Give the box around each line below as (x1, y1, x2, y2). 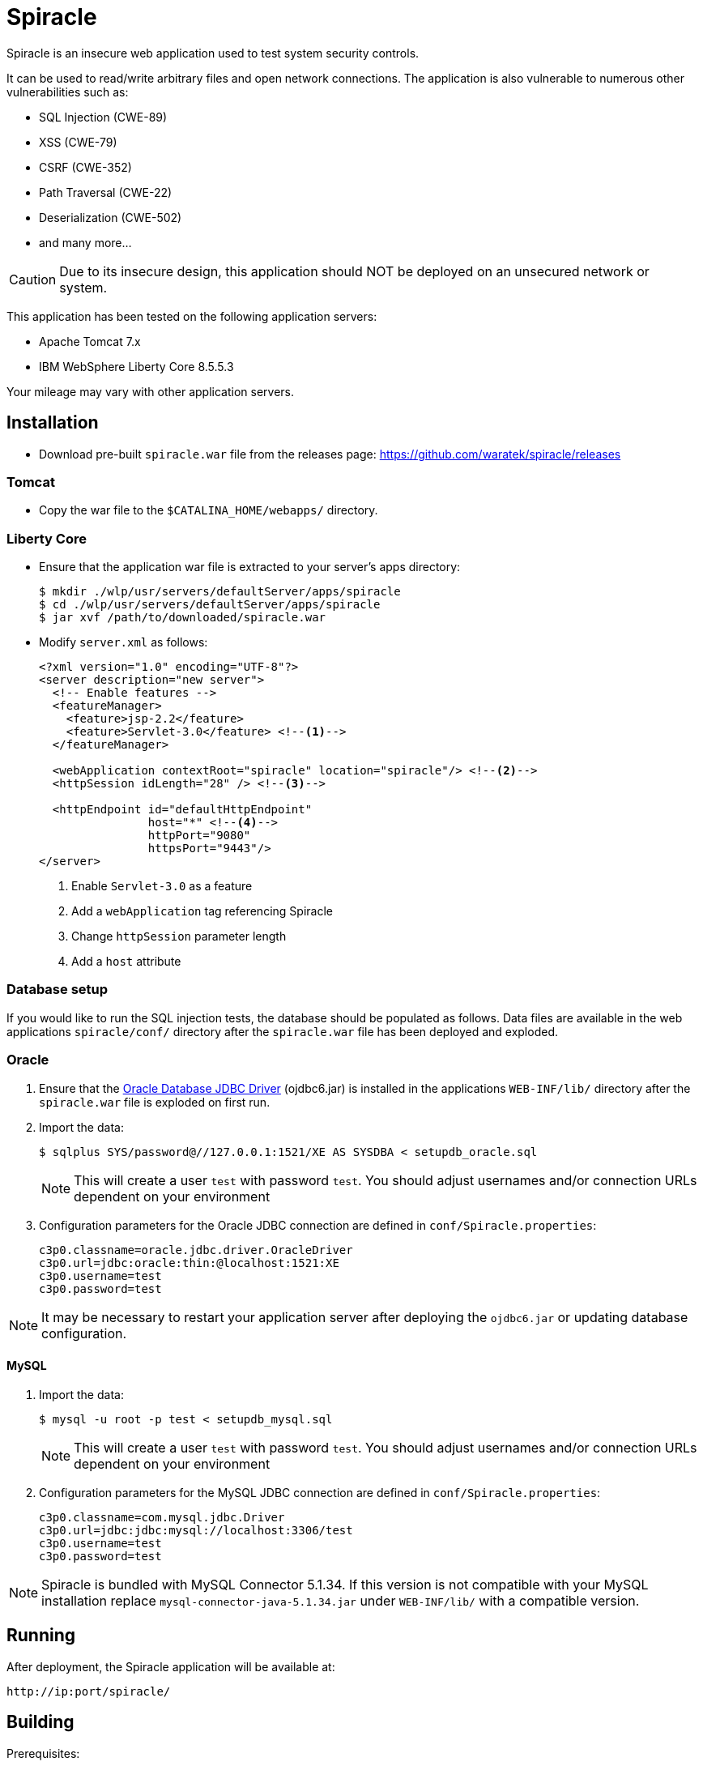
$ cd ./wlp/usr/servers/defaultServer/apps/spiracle (39, 598, 381, 612)
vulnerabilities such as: (6, 84, 129, 99)
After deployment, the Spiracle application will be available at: (6, 1659, 335, 1674)
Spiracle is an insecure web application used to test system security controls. (6, 45, 420, 60)
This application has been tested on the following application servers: (6, 309, 377, 323)
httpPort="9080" (147, 829, 251, 842)
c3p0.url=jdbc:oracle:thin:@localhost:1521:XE (39, 1256, 339, 1269)
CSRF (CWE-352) (39, 160, 132, 174)
